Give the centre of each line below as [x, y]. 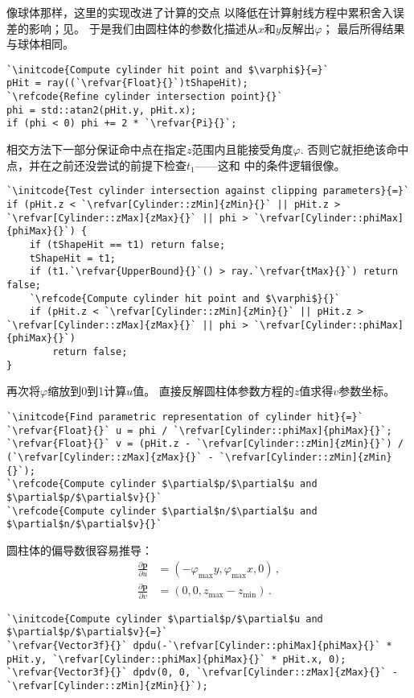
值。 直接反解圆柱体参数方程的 [213, 391]
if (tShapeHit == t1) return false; [127, 244]
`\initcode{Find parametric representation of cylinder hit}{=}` [185, 417]
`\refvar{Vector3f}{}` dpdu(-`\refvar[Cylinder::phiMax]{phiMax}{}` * [199, 645]
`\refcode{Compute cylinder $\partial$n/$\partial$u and [162, 511]
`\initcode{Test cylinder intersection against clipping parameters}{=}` [208, 191]
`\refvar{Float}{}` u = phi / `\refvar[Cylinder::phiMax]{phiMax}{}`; [199, 430]
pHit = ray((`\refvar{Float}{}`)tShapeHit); [127, 83]
